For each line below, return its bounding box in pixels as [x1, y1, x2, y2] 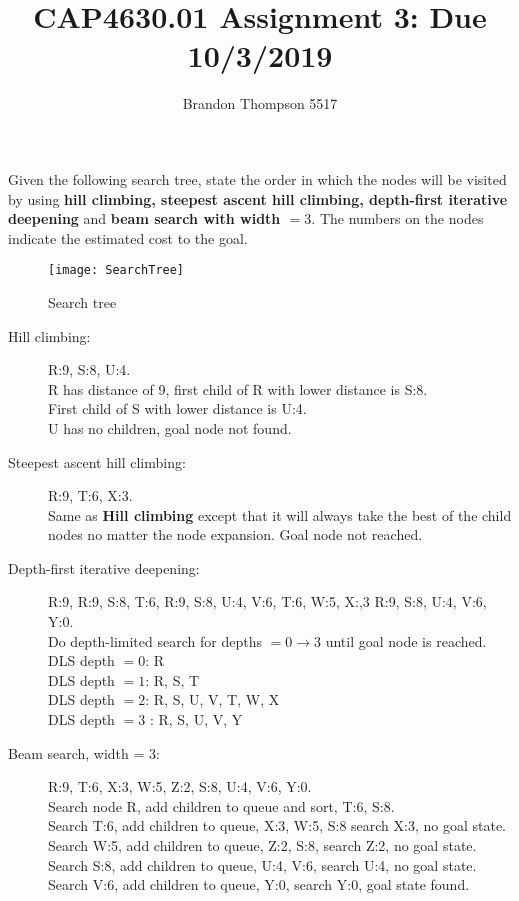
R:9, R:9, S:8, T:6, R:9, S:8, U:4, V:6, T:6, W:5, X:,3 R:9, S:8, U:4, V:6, [48, 591, 487, 612]
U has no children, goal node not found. [48, 417, 292, 438]
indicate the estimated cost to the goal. [8, 227, 248, 248]
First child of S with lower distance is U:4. [48, 398, 307, 419]
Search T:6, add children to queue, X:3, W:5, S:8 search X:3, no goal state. [48, 815, 506, 836]
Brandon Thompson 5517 [182, 93, 338, 114]
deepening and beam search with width [8, 208, 281, 229]
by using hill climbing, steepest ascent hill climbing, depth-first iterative [8, 188, 508, 209]
